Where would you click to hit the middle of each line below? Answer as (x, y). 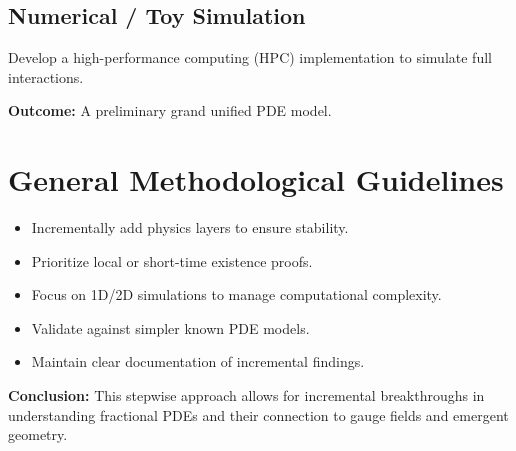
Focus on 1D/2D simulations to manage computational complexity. (236, 294)
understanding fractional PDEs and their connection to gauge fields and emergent (258, 414)
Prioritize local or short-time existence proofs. (172, 260)
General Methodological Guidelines (256, 179)
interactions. (46, 76)
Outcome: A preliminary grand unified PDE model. (170, 110)
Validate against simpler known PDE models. (170, 327)
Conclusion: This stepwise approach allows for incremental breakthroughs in (246, 395)
